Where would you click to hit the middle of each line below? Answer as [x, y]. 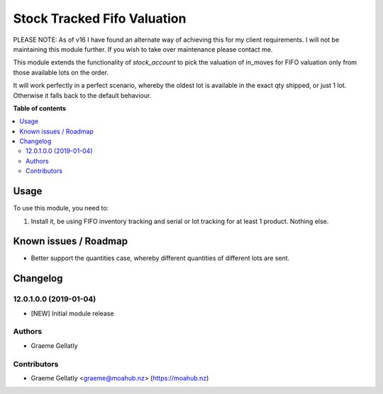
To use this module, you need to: [61, 208]
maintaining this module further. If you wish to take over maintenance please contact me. [143, 49]
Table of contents [40, 108]
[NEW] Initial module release [72, 313]
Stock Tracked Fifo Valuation [100, 18]
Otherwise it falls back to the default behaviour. [82, 95]
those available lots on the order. [61, 72]
